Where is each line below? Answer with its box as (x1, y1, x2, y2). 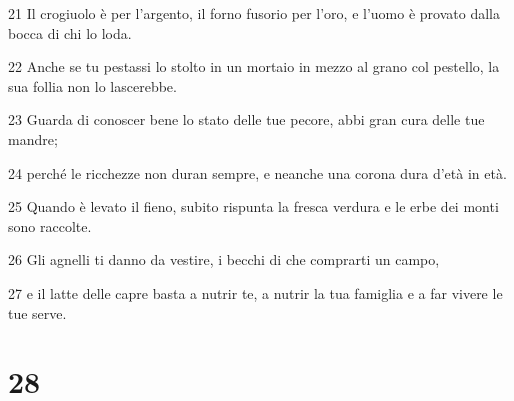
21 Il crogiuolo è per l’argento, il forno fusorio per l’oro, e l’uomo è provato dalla (8, 3, 500, 23)
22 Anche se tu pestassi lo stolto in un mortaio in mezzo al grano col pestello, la (8, 56, 500, 77)
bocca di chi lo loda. (8, 22, 132, 43)
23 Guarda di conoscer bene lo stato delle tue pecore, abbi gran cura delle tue (8, 109, 485, 130)
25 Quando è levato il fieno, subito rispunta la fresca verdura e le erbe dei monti (8, 196, 499, 217)
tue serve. (8, 302, 67, 323)
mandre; (8, 128, 58, 149)
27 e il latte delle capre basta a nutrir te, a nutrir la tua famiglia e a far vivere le (8, 282, 503, 303)
